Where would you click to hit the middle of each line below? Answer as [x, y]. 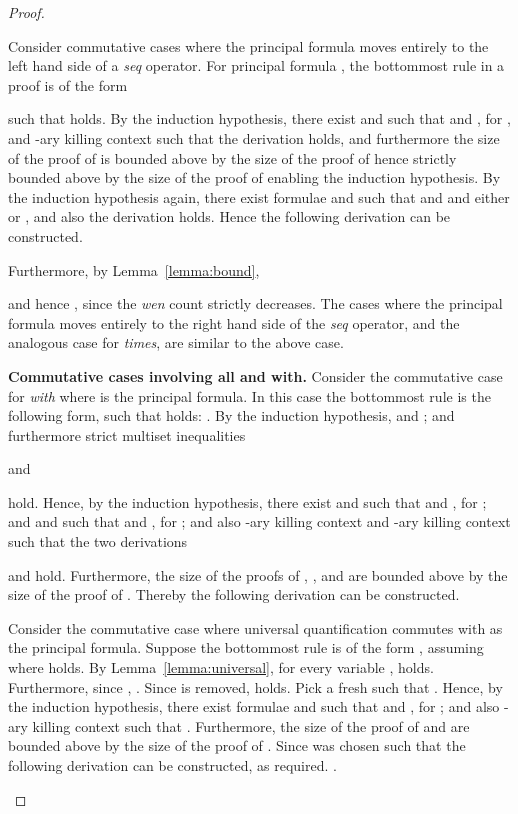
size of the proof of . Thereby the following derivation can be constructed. [234, 594]
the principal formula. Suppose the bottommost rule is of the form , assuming [246, 647]
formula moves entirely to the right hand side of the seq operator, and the [234, 322]
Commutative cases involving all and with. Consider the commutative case [255, 375]
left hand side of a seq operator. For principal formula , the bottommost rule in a [256, 65]
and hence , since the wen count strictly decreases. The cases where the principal [255, 303]
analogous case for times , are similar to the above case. [176, 342]
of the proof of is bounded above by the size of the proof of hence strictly [232, 157]
